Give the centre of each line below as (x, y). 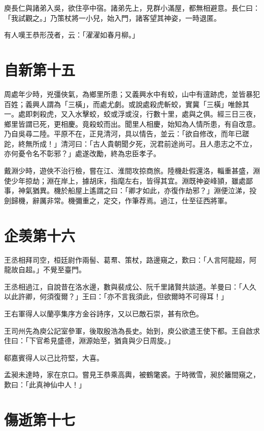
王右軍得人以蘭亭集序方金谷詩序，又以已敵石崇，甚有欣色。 (104, 313)
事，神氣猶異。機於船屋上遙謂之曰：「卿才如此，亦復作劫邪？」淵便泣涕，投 (130, 190)
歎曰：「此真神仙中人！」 (45, 384)
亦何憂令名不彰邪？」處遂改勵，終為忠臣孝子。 (82, 153)
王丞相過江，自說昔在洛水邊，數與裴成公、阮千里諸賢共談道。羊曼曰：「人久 (130, 286)
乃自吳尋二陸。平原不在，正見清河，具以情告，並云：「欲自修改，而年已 (123, 134)
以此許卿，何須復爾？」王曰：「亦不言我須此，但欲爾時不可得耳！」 (116, 296)
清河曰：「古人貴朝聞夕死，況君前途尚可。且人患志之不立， (158, 143)
